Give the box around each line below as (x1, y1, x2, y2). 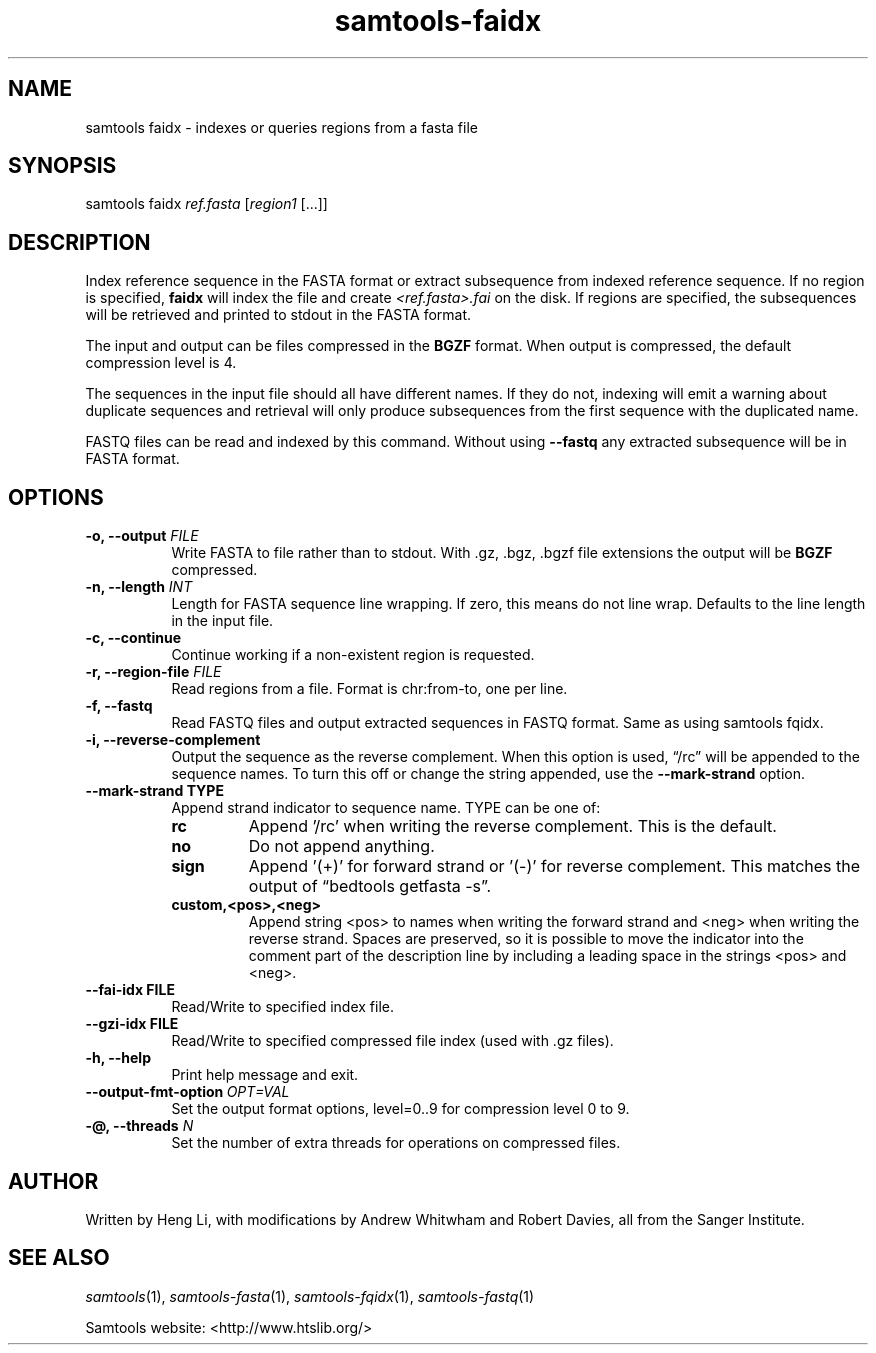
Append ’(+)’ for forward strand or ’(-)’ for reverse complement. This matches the (248, 856, 861, 877)
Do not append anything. (248, 836, 435, 857)
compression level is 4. (85, 354, 237, 372)
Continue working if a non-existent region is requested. (171, 646, 535, 664)
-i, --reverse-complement (85, 731, 261, 749)
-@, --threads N (85, 1117, 194, 1135)
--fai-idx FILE (85, 981, 175, 999)
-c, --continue (85, 629, 182, 647)
